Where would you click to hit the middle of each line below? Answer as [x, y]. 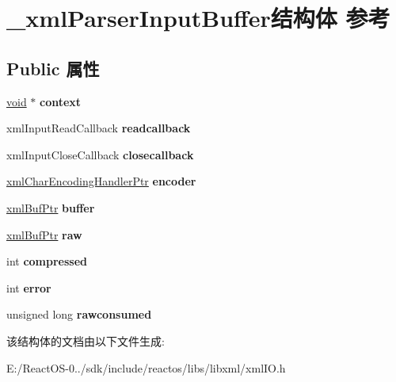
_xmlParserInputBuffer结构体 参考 [198, 18]
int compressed [47, 261]
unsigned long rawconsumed [79, 314]
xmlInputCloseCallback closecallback [100, 154]
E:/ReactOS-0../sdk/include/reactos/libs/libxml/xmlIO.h [146, 367]
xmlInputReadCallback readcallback [99, 128]
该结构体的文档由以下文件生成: [86, 340]
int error [29, 287]
